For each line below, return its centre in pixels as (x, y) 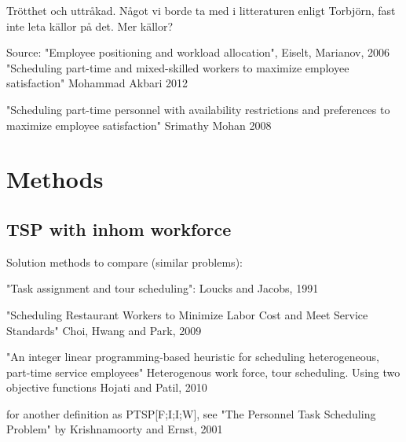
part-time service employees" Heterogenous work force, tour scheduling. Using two (203, 372)
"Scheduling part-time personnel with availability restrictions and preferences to (198, 109)
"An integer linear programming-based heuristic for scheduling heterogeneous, (193, 357)
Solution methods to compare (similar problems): (124, 262)
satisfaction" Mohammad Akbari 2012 (97, 83)
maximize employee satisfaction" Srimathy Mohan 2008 (139, 125)
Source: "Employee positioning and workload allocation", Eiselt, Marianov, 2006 (198, 52)
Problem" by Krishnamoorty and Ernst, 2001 (115, 429)
